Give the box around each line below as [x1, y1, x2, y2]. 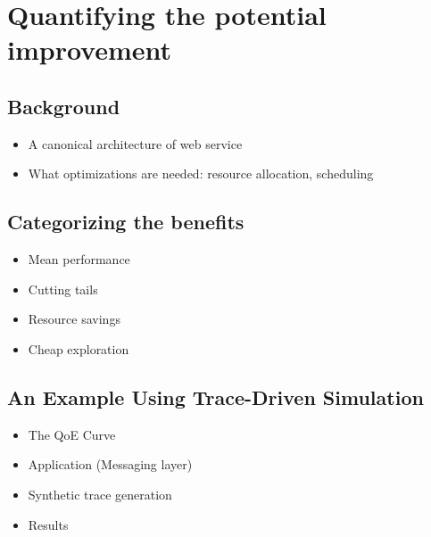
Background [7, 92, 120, 120]
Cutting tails [28, 279, 98, 298]
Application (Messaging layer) [28, 455, 193, 474]
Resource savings [28, 310, 120, 328]
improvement [7, 31, 172, 68]
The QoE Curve [28, 425, 116, 443]
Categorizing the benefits [7, 208, 245, 235]
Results [28, 515, 69, 533]
